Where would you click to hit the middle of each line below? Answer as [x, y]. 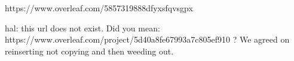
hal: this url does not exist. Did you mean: [82, 28]
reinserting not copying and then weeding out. [89, 51]
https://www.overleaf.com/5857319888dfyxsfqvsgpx [99, 8]
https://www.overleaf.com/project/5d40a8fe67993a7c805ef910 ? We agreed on [147, 39]
